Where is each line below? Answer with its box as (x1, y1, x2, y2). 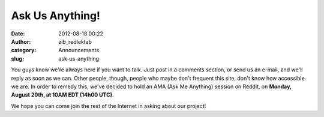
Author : (11, 38, 31, 45)
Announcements (58, 47, 99, 54)
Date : (11, 30, 25, 37)
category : (11, 47, 37, 54)
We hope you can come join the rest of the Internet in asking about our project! (11, 102, 206, 109)
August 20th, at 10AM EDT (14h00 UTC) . (11, 91, 114, 98)
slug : (11, 55, 24, 62)
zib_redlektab (58, 38, 92, 45)
